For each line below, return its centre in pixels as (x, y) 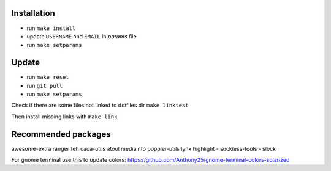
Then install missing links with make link (64, 117)
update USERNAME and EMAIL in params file (82, 36)
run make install (51, 28)
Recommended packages (61, 134)
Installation (33, 13)
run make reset (48, 77)
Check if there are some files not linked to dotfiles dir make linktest (100, 105)
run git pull (45, 85)
